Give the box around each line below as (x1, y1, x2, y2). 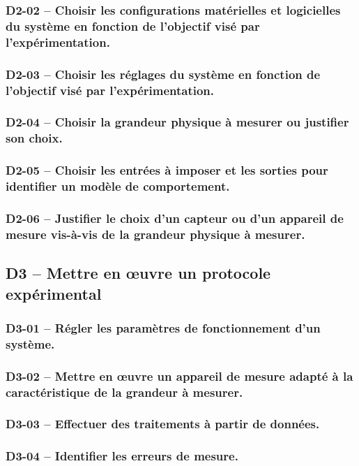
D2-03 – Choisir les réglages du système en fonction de (6, 65, 321, 82)
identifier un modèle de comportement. (6, 177, 230, 195)
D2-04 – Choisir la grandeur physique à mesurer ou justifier (6, 113, 349, 131)
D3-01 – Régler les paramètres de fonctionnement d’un (6, 319, 321, 336)
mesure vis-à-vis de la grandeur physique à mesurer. (6, 225, 305, 242)
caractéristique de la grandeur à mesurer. (6, 383, 243, 400)
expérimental (6, 282, 102, 304)
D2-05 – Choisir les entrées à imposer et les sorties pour (6, 161, 328, 179)
